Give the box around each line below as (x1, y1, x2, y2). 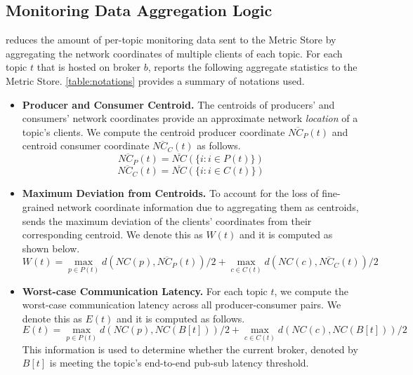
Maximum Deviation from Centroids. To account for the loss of (22, 186, 319, 200)
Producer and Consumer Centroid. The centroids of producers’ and (22, 97, 335, 111)
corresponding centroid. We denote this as (22, 227, 203, 242)
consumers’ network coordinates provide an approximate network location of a (22, 111, 358, 125)
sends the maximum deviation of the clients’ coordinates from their (22, 213, 312, 228)
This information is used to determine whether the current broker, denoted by (22, 341, 358, 356)
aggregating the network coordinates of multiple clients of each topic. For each (6, 46, 343, 60)
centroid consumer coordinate (22, 138, 150, 153)
